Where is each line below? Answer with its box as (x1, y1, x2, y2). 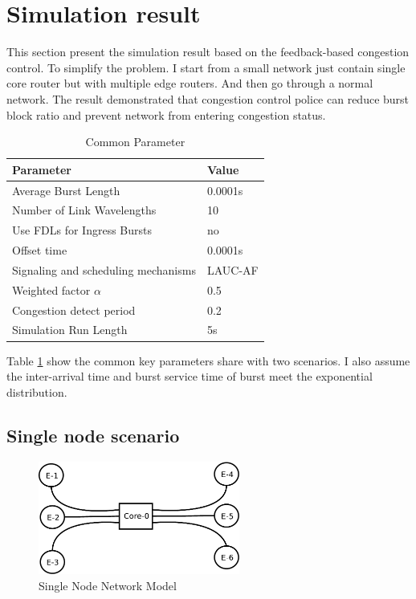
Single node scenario (6, 422, 180, 447)
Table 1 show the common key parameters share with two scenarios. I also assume (6, 352, 410, 369)
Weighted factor (12, 281, 91, 298)
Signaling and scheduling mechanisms (12, 261, 196, 278)
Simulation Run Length (12, 321, 128, 338)
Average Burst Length (12, 181, 120, 198)
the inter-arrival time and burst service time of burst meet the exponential (6, 368, 373, 385)
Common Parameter (85, 133, 186, 150)
